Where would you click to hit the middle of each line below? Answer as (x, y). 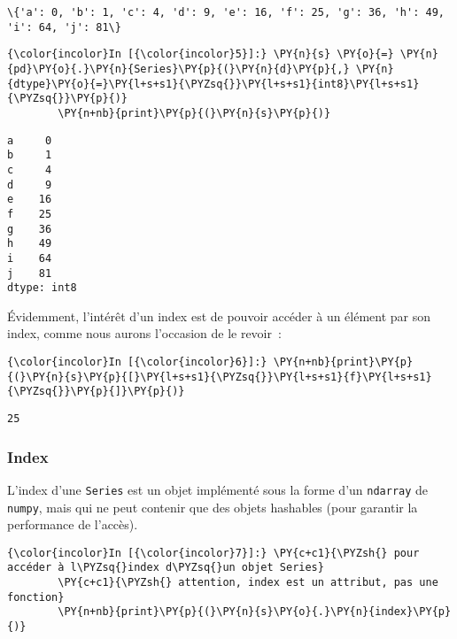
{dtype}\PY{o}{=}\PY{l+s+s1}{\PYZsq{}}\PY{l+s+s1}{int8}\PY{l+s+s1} (213, 84)
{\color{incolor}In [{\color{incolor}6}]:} (137, 362)
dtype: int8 (42, 288)
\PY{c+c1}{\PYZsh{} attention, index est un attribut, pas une (248, 583)
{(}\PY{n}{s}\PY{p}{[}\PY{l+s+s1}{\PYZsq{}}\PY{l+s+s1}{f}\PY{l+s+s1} (220, 377)
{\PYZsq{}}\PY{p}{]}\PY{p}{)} (96, 392)
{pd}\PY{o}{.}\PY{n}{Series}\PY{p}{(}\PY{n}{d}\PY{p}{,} (178, 69)
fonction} (36, 597)
